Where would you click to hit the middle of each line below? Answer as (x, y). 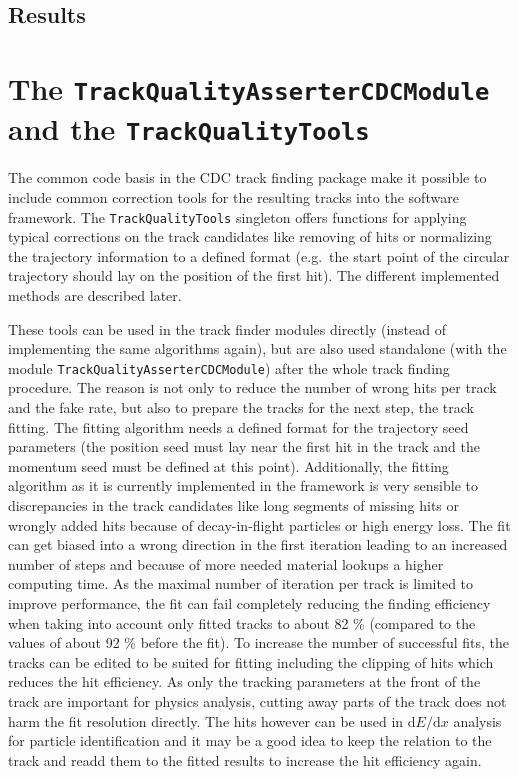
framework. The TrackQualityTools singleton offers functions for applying (237, 216)
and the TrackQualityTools (189, 128)
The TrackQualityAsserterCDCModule (249, 87)
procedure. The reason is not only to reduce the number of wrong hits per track (252, 387)
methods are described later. (95, 294)
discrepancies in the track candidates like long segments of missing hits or (234, 504)
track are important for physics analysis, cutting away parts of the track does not (257, 700)
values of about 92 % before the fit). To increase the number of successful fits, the (259, 642)
